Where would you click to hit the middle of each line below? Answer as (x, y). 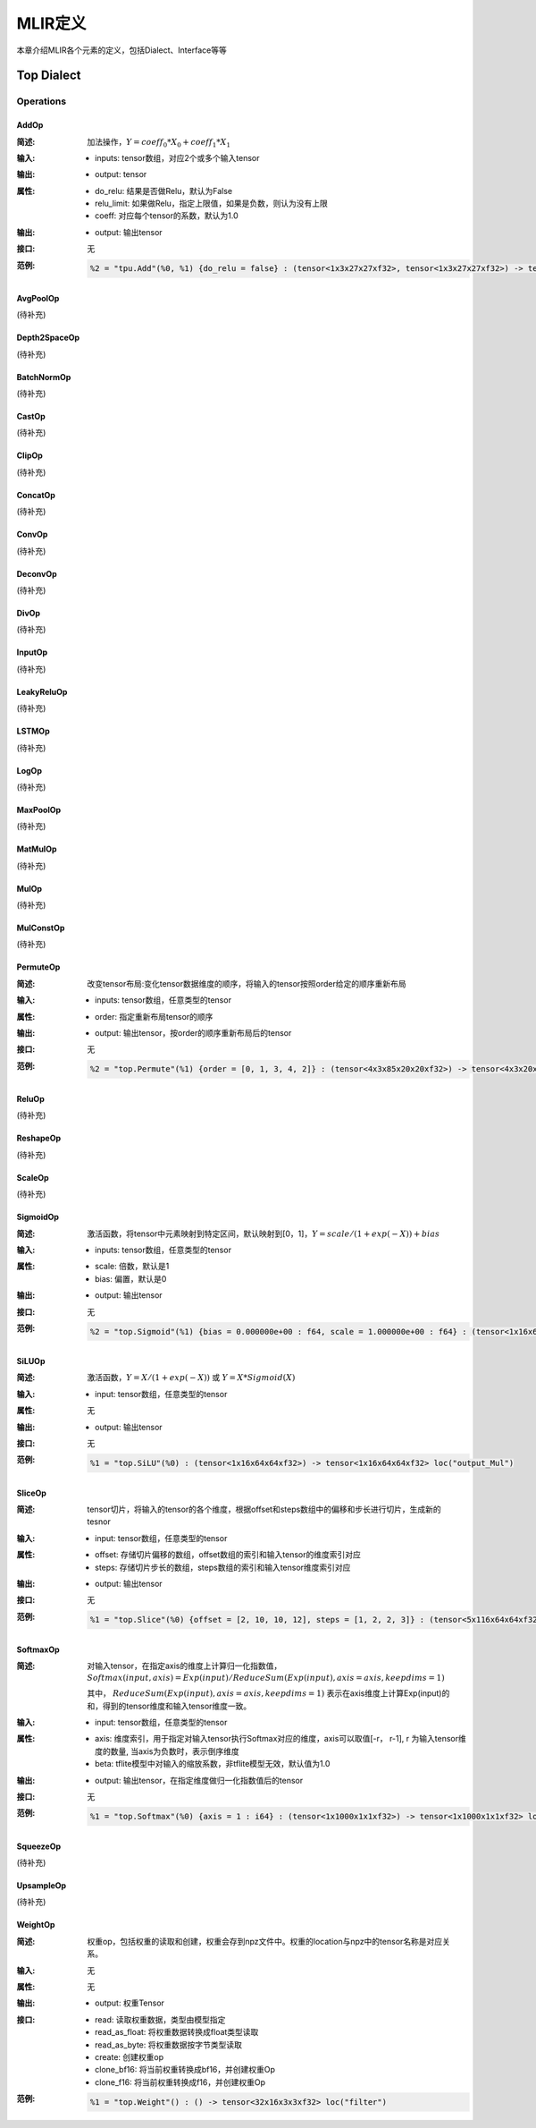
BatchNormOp (44, 377)
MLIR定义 (51, 23)
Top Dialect (49, 76)
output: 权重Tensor (130, 2003)
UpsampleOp (42, 1886)
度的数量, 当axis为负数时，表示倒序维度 (167, 1751)
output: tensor (121, 174)
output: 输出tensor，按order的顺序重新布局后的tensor (193, 1033)
